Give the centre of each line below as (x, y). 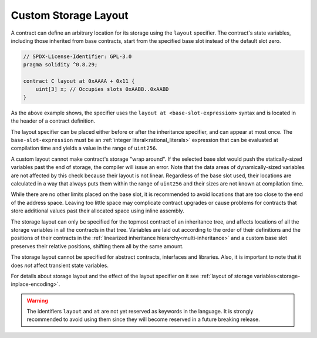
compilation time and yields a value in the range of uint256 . (84, 148)
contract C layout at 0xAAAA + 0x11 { (79, 81)
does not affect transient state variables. (60, 265)
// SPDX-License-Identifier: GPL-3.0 (77, 56)
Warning (37, 300)
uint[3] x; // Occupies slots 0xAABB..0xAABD (102, 89)
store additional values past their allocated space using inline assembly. (97, 211)
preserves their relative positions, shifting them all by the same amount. (97, 246)
